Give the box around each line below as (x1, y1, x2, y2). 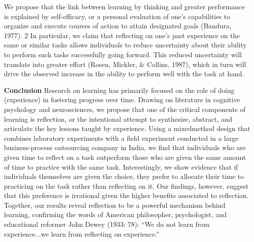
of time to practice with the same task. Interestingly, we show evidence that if (4, 161, 238, 172)
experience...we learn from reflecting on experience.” (4, 228, 159, 239)
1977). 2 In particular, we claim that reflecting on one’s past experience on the (4, 30, 240, 40)
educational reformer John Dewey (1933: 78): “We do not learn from (4, 219, 210, 229)
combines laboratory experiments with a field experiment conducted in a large (4, 132, 239, 143)
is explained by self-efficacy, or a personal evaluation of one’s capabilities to (4, 11, 230, 21)
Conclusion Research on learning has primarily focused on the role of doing (4, 85, 235, 95)
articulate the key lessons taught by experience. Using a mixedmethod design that (4, 123, 251, 133)
